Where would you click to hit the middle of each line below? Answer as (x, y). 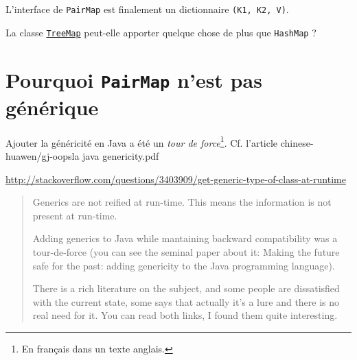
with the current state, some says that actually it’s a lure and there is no (186, 301)
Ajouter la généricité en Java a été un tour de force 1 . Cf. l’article (142, 141)
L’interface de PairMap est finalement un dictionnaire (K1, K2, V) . (147, 9)
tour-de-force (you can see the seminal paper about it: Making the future (186, 251)
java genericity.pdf (121, 156)
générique (52, 107)
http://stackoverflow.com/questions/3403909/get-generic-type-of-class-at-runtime (176, 179)
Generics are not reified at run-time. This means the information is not (182, 202)
